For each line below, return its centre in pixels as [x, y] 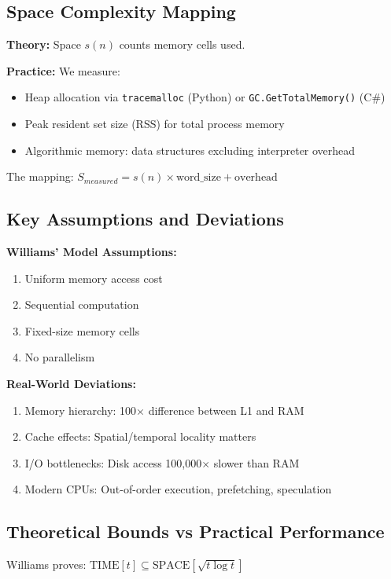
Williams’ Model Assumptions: [92, 252]
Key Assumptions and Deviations [145, 219]
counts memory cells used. [182, 44]
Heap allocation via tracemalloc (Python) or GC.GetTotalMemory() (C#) [205, 97]
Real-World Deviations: [71, 383]
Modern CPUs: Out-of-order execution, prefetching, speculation [178, 489]
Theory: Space [44, 44]
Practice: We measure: [63, 70]
